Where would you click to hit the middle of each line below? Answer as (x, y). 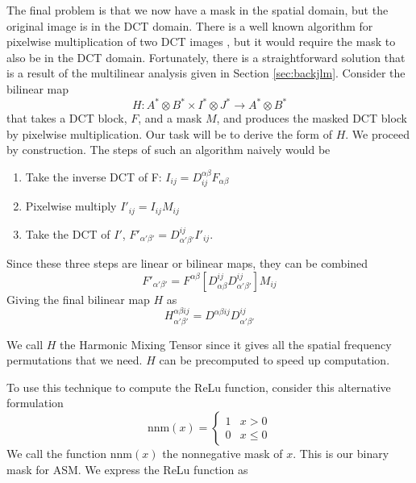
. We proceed (378, 133)
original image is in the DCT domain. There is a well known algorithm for (190, 25)
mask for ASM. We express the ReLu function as (127, 469)
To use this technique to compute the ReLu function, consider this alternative (199, 387)
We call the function (57, 453)
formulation (35, 403)
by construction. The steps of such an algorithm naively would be (168, 150)
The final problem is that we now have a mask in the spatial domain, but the (198, 10)
